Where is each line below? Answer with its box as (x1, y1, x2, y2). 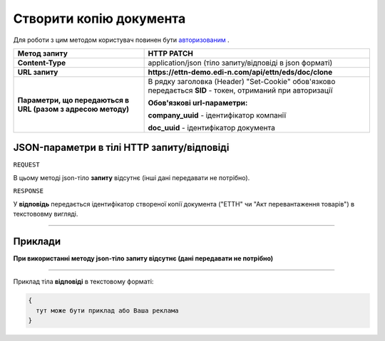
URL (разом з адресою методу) (17, 104, 130, 114)
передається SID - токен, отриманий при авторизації (148, 85, 333, 95)
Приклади (13, 235, 61, 247)
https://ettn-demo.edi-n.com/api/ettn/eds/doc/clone (148, 67, 333, 77)
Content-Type (17, 58, 66, 68)
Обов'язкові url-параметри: (148, 98, 248, 107)
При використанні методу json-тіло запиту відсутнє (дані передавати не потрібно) (13, 253, 274, 263)
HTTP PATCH (148, 48, 194, 58)
